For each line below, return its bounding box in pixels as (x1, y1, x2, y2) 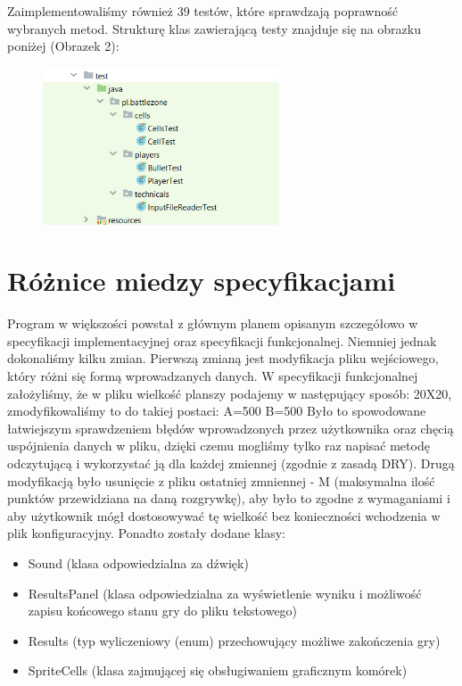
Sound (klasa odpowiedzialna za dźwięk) (28, 554, 249, 572)
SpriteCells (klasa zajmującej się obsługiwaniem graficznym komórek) (28, 661, 408, 680)
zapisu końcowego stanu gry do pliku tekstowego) (28, 601, 298, 620)
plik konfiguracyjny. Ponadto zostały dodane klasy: (7, 524, 285, 542)
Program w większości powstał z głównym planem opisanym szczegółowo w (7, 314, 418, 333)
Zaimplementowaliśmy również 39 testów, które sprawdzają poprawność (7, 2, 398, 20)
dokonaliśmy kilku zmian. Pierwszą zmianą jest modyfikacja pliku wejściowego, (7, 349, 439, 368)
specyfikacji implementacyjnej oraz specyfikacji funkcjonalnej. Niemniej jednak (7, 331, 437, 350)
